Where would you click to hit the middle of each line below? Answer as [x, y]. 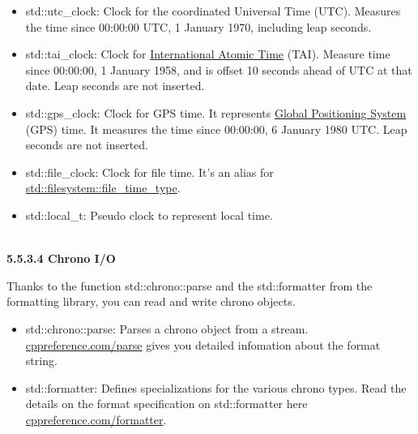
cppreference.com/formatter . [96, 419]
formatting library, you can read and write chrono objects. [151, 301]
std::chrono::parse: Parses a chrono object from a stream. [167, 328]
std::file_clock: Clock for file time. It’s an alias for [149, 172]
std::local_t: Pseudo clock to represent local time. [149, 215]
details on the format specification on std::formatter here [166, 404]
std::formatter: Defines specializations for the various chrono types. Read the [216, 387]
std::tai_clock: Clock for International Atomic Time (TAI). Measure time [208, 54]
